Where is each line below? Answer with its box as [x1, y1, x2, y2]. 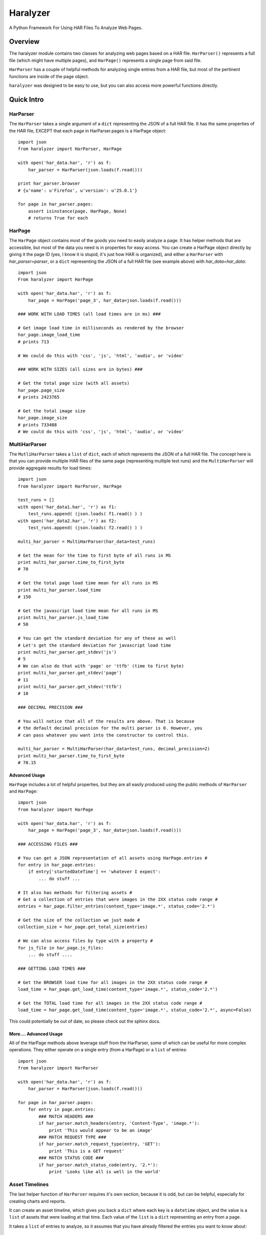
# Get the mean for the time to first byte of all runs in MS [18, 552, 171, 558]
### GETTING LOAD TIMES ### [18, 966, 86, 971]
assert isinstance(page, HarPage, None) [28, 208, 128, 214]
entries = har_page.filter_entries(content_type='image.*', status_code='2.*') [18, 904, 215, 909]
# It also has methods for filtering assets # [18, 890, 133, 895]
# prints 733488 [18, 422, 57, 427]
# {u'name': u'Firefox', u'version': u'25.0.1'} [18, 188, 137, 193]
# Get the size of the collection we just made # [18, 917, 140, 923]
